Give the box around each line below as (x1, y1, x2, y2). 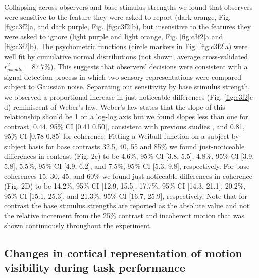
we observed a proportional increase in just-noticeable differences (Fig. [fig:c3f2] (4, 91, 250, 102)
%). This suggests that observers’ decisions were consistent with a (44, 61, 248, 71)
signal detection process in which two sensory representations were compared (4, 71, 242, 82)
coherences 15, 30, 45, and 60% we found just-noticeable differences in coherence (4, 170, 252, 181)
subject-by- (207, 131, 242, 142)
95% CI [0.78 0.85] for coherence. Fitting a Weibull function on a (4, 131, 205, 142)
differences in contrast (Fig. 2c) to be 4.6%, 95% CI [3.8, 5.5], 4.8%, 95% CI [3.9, (4, 151, 254, 161)
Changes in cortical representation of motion (4, 245, 242, 260)
